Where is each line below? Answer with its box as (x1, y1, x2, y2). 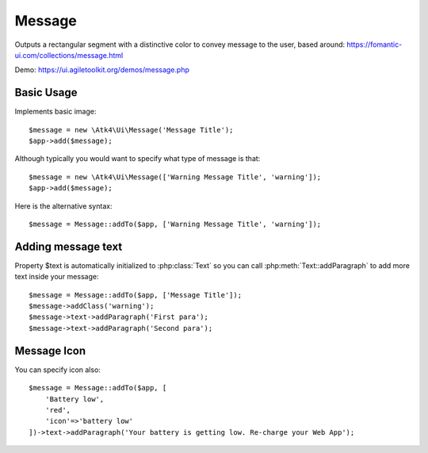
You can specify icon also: (14, 365, 101, 374)
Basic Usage (14, 86, 78, 99)
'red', (44, 405, 71, 414)
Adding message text (14, 240, 123, 253)
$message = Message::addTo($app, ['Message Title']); (29, 290, 242, 299)
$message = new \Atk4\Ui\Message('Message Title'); (29, 125, 234, 134)
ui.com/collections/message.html (14, 50, 124, 60)
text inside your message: (14, 272, 99, 282)
